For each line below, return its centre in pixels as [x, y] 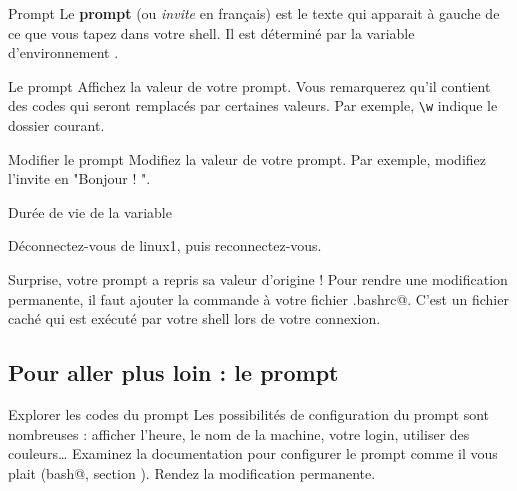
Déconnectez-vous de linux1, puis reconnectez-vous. [165, 245]
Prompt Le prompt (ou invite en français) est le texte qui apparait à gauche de [254, 13]
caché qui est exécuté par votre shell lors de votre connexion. [194, 318]
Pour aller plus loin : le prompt [173, 372]
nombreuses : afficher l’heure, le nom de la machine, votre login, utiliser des [239, 433]
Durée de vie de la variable [90, 211]
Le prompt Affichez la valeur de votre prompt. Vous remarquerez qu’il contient [249, 85]
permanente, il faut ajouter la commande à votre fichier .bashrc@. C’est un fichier [258, 298]
